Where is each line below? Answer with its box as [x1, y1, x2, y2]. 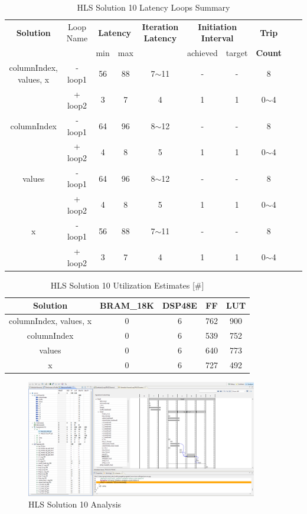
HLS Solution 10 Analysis [28, 498, 122, 510]
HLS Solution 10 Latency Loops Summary [77, 1, 230, 13]
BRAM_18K [100, 299, 154, 312]
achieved [187, 47, 218, 59]
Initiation [198, 20, 237, 32]
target [226, 47, 248, 59]
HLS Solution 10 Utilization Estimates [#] [50, 279, 204, 291]
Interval [201, 32, 234, 44]
